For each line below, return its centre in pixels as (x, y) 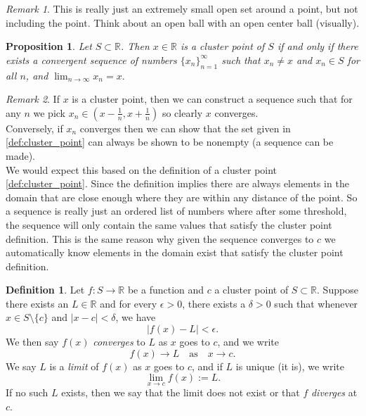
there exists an (37, 303)
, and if (207, 366)
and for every (129, 303)
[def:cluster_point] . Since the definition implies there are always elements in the (177, 183)
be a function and (166, 290)
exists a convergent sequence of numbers (91, 59)
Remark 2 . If (33, 99)
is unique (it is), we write (290, 366)
